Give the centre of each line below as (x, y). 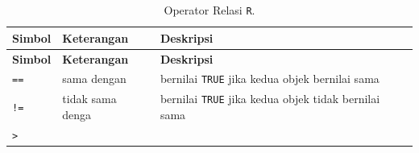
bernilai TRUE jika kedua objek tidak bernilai (270, 99)
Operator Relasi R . (209, 10)
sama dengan (94, 79)
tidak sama (89, 99)
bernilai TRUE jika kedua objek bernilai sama (270, 79)
